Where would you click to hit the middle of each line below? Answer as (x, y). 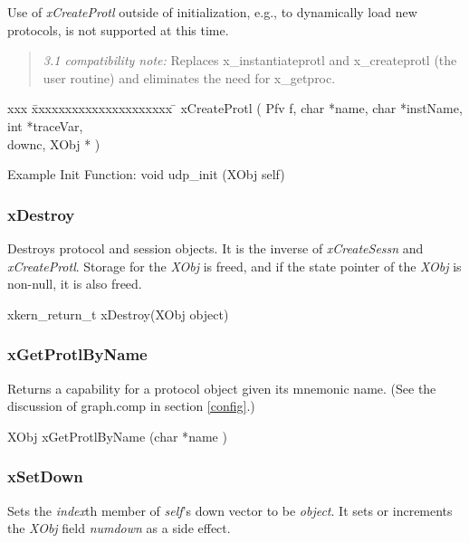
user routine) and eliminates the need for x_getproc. (189, 77)
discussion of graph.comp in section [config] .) (131, 406)
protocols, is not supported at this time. (118, 29)
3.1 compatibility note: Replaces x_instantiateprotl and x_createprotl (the (250, 60)
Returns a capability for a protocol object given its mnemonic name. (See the (222, 388)
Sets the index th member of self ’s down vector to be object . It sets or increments (230, 510)
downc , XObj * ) (54, 143)
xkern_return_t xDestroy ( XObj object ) (118, 314)
